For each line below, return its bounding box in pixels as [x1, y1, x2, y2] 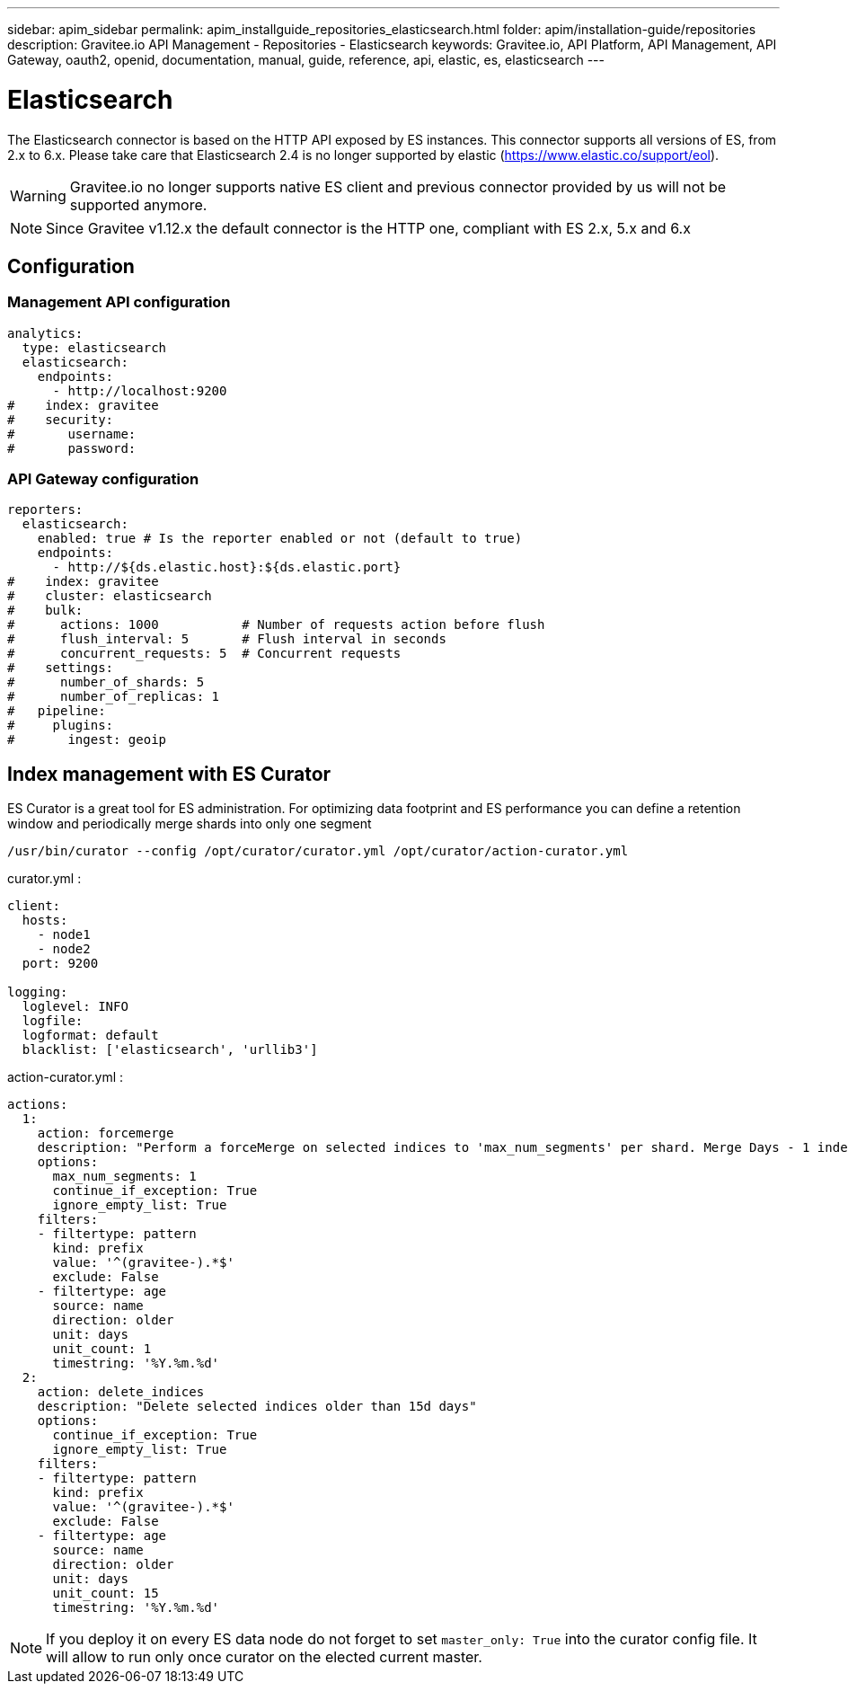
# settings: [7, 660, 114, 676]
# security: [7, 412, 114, 427]
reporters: [7, 502, 84, 518]
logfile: [22, 1014, 84, 1029]
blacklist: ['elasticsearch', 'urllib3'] [22, 1042, 318, 1058]
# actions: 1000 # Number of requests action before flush [7, 617, 545, 633]
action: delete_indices [37, 1385, 205, 1400]
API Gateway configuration [7, 470, 199, 489]
